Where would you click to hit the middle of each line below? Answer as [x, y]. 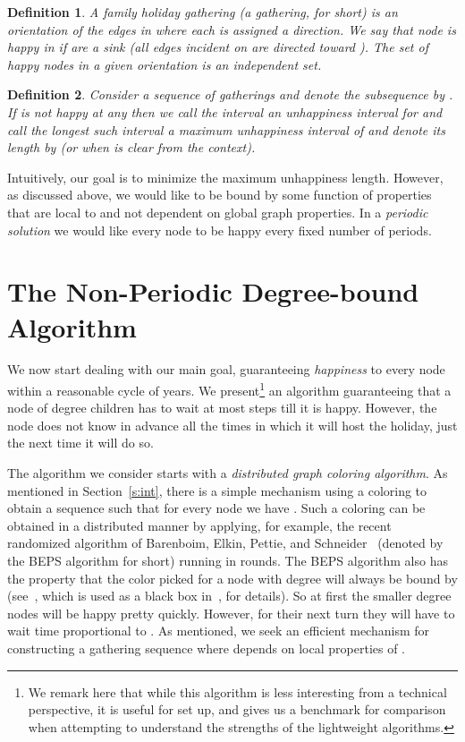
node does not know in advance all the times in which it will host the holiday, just [232, 425]
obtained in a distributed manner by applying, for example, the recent [199, 525]
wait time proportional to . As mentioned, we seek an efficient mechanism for [219, 631]
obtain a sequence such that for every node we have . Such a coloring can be [216, 508]
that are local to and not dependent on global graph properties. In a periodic [218, 212]
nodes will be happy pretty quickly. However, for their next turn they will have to [231, 613]
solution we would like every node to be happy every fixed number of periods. [220, 230]
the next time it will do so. [80, 443]
